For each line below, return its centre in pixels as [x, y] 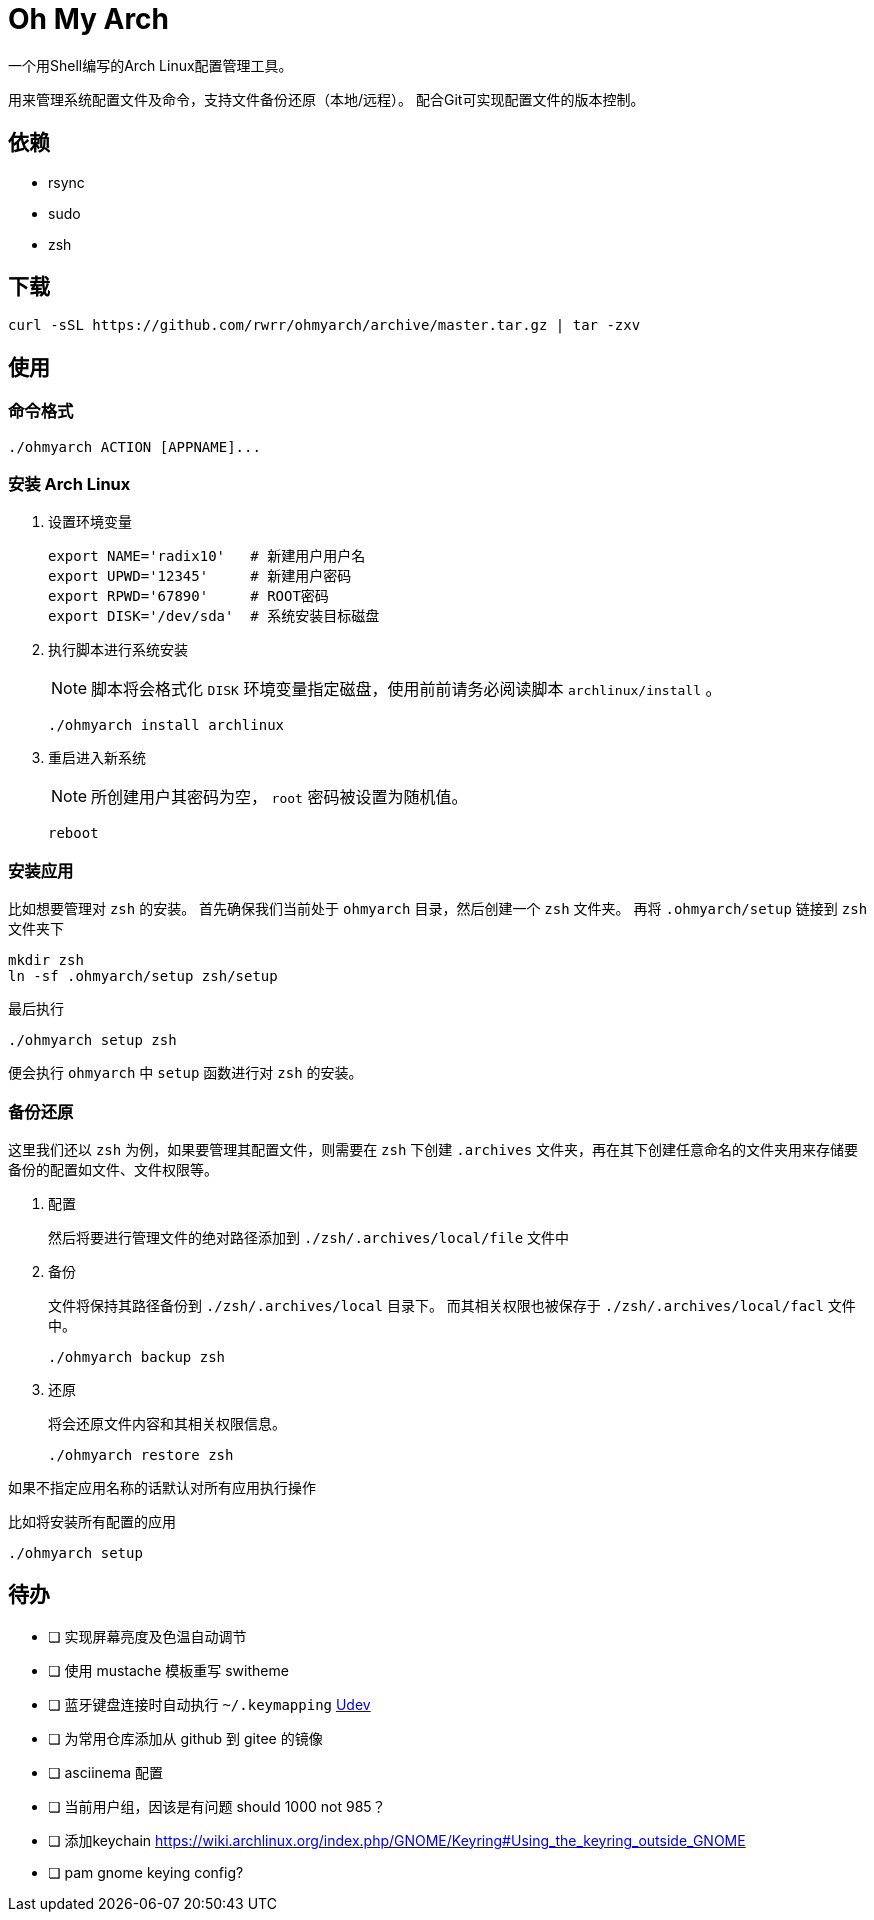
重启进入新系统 [97, 758]
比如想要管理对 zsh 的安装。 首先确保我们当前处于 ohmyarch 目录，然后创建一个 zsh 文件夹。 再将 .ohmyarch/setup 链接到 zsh [438, 909]
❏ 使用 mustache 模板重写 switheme [168, 1670]
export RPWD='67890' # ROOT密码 [188, 596]
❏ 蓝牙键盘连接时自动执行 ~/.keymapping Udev [209, 1704]
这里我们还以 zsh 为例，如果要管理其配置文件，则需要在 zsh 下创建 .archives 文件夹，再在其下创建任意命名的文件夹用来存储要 [433, 1149]
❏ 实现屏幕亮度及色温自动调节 [147, 1636]
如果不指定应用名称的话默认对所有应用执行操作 [162, 1487]
